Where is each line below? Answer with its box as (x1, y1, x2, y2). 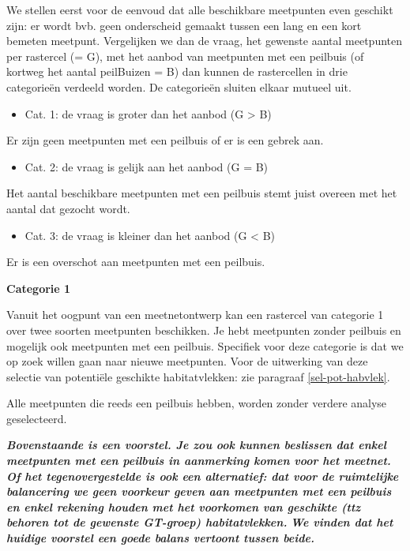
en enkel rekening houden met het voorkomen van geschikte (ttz (6, 498, 361, 515)
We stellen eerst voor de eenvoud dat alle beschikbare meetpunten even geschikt (6, 2, 393, 17)
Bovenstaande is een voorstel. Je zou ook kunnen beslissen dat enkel (6, 437, 386, 453)
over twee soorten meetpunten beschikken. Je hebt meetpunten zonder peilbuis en (6, 321, 401, 338)
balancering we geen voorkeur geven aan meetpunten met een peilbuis (6, 483, 392, 500)
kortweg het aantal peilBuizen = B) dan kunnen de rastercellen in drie (6, 63, 348, 80)
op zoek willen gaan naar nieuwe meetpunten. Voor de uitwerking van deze (6, 353, 368, 369)
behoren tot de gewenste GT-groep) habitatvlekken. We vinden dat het (6, 514, 393, 530)
